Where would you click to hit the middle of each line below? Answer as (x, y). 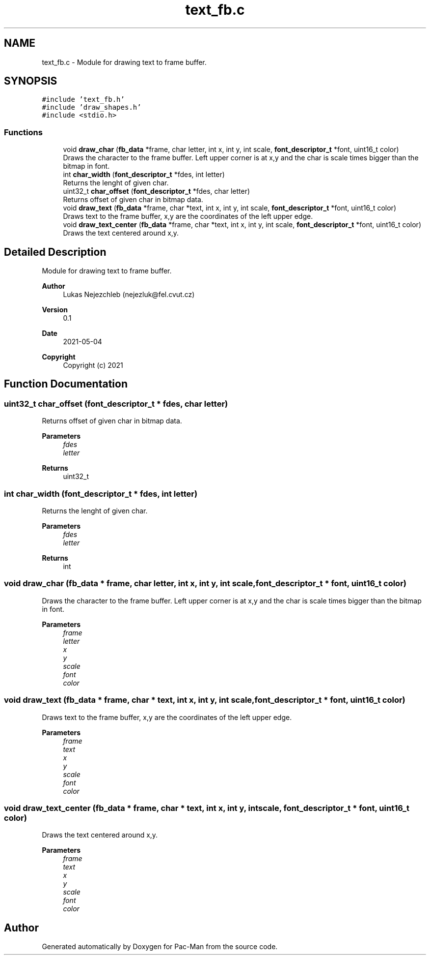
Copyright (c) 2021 (93, 365)
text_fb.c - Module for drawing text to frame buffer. (124, 62)
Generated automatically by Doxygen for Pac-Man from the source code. (160, 947)
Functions (23, 132)
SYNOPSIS (31, 81)
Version (55, 310)
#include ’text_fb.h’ (83, 100)
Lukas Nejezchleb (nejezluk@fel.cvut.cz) (129, 295)
